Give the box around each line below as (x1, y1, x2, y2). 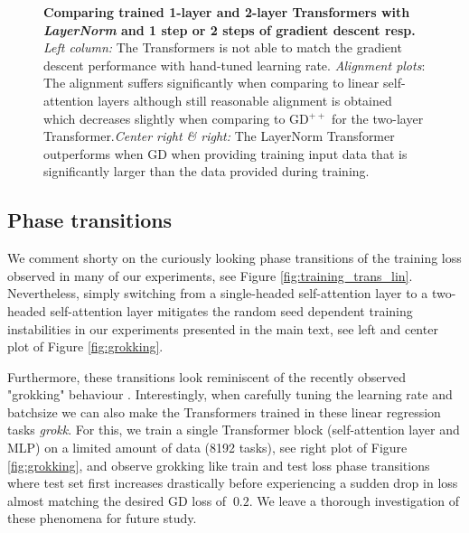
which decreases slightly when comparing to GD (43, 108, 309, 127)
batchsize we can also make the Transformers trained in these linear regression (7, 402, 441, 421)
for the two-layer (331, 108, 424, 127)
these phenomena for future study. (7, 509, 197, 528)
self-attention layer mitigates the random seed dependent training (50, 301, 413, 320)
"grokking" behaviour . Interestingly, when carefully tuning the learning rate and (7, 385, 453, 404)
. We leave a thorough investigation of (249, 491, 460, 510)
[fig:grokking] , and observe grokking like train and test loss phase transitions (7, 455, 430, 474)
